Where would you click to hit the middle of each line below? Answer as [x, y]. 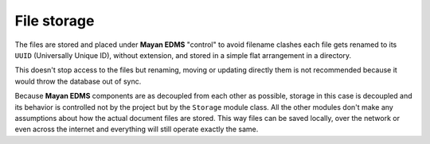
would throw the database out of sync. [78, 81]
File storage [55, 21]
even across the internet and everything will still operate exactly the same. [137, 129]
